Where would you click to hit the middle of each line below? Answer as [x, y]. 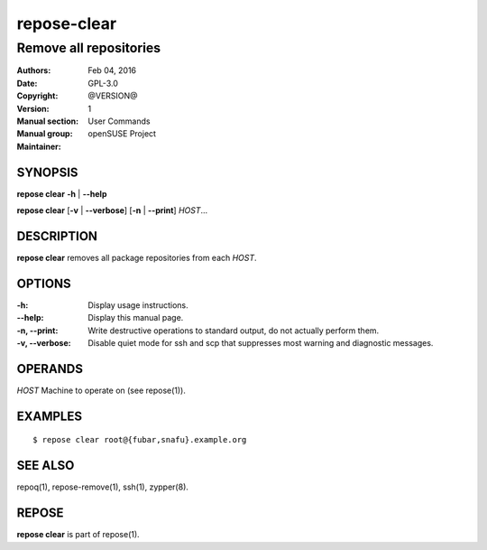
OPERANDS [50, 369]
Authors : [34, 70]
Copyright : [37, 96]
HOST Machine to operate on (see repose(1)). [101, 390]
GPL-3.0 [103, 83]
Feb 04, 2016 [112, 70]
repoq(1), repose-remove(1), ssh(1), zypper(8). [103, 487]
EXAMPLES [50, 416]
